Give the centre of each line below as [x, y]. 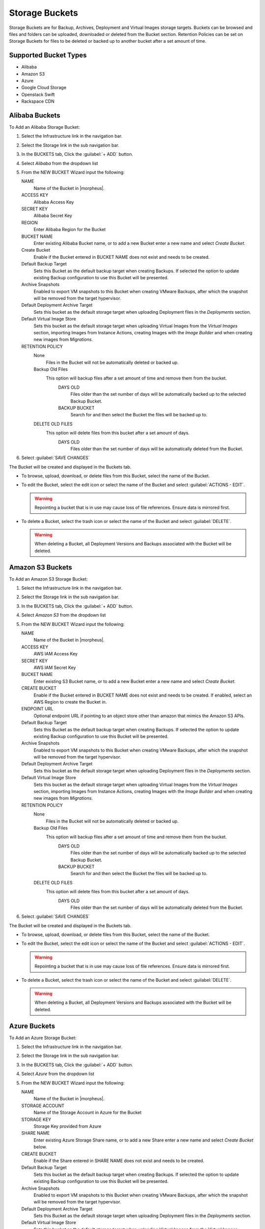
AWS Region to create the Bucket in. [70, 702]
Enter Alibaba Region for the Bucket [70, 230]
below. [40, 1147]
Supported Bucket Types [48, 55]
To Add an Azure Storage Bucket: [43, 1038]
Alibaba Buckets [35, 115]
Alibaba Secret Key [53, 216]
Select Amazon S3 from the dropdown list [64, 615]
